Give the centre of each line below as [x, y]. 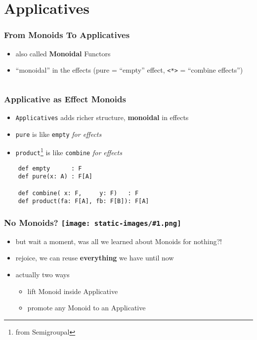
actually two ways [43, 274]
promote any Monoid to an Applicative [86, 308]
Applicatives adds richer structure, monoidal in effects [102, 117]
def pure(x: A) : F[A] [55, 177]
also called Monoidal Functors [63, 53]
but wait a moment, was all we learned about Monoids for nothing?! [119, 241]
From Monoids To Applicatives [67, 35]
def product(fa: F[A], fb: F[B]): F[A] [84, 201]
